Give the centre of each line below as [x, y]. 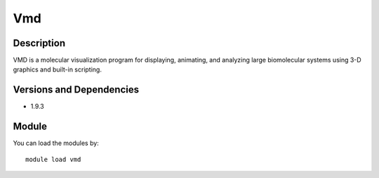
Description [39, 43]
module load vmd [53, 159]
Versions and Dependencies [76, 90]
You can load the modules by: [56, 143]
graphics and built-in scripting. [57, 69]
